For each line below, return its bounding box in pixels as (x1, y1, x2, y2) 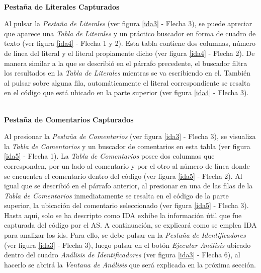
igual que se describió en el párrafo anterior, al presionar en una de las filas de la (4, 180, 253, 191)
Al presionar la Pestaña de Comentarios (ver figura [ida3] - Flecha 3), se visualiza (4, 131, 256, 142)
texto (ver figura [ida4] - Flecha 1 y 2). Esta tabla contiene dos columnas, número (4, 38, 256, 48)
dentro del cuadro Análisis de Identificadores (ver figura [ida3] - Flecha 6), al (4, 249, 240, 260)
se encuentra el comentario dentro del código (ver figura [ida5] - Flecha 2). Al (4, 170, 242, 181)
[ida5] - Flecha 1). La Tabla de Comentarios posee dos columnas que (4, 151, 215, 161)
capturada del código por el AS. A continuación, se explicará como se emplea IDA (4, 220, 257, 230)
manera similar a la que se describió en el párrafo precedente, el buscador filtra (4, 57, 247, 68)
